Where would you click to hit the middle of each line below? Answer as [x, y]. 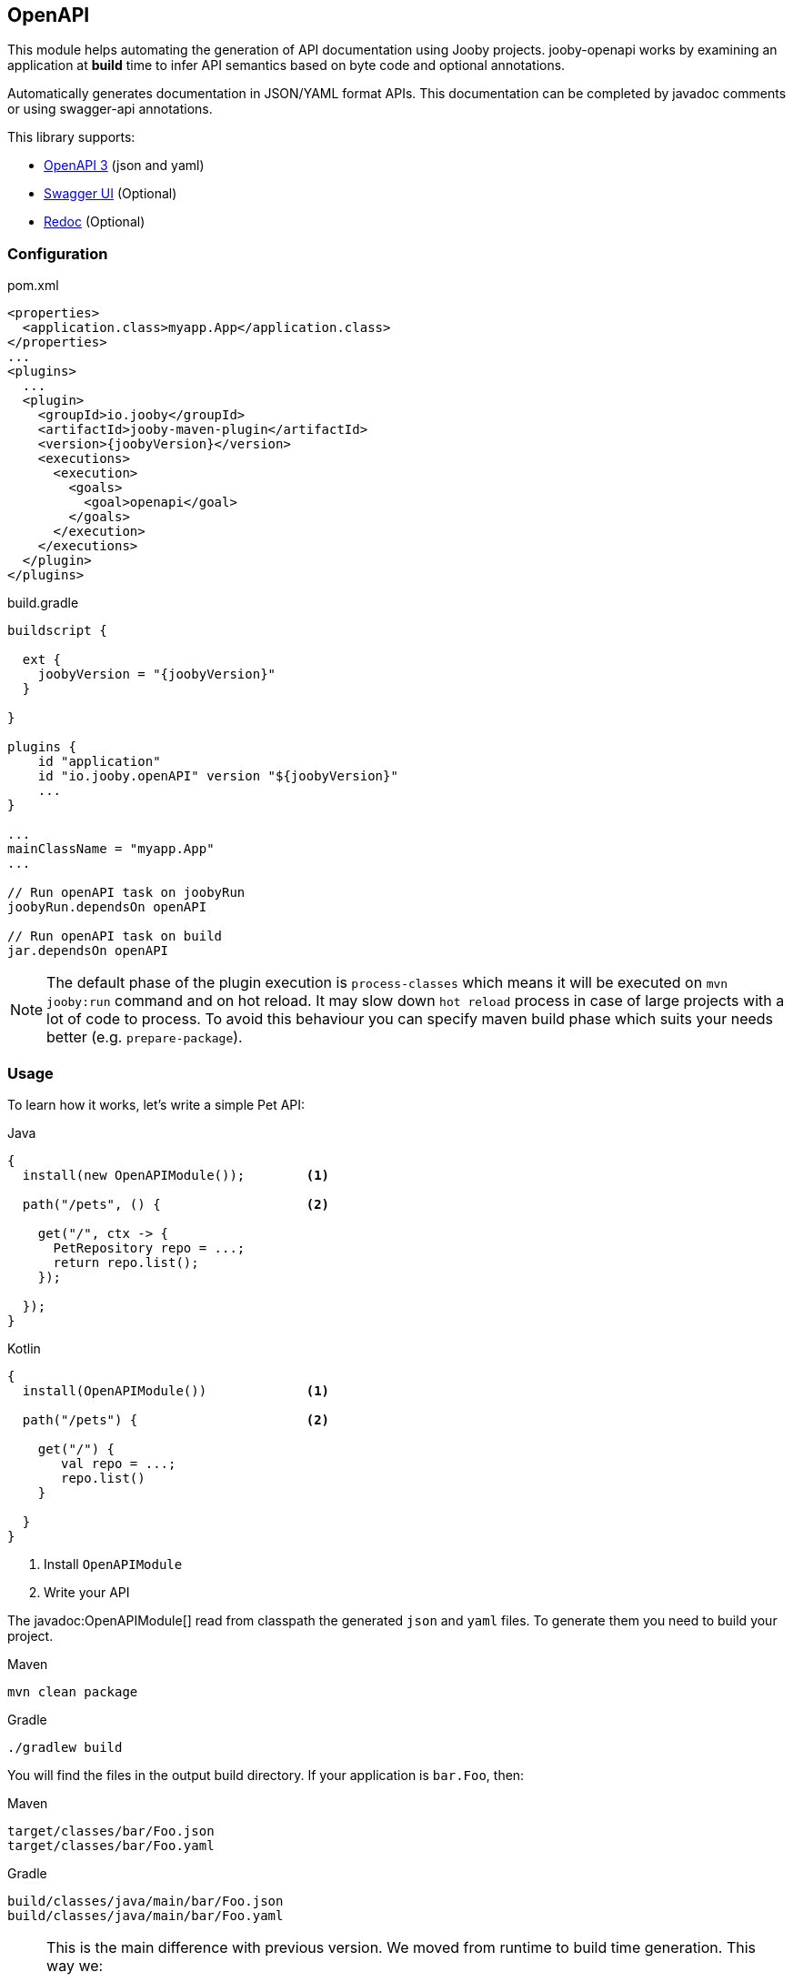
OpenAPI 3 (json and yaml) [124, 166]
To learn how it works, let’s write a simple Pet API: [156, 1104]
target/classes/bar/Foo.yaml [111, 1845]
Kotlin [24, 1348]
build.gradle [43, 603]
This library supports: [71, 137]
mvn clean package [73, 1691]
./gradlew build [65, 1747]
